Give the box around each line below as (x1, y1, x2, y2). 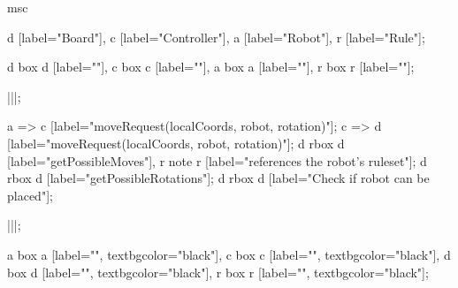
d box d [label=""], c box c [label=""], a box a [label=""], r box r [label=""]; (7, 57, 415, 76)
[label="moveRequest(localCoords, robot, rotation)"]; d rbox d (7, 133, 345, 152)
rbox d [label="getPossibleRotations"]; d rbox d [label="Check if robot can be (7, 169, 430, 187)
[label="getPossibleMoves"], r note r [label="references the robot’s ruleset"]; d (7, 151, 427, 170)
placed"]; (7, 186, 53, 204)
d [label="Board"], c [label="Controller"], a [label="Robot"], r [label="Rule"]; (7, 27, 425, 46)
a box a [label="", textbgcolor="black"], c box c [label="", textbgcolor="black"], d (7, 245, 451, 263)
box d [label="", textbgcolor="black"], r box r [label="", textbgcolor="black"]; (7, 262, 429, 281)
